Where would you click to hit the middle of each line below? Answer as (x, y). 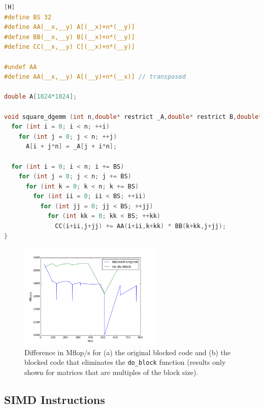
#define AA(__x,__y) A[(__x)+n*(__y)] (70, 27)
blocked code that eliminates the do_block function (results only (125, 362)
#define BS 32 (28, 17)
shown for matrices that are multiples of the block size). (111, 372)
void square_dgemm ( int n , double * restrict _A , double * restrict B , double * (133, 117)
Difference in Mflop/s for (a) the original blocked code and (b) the (128, 352)
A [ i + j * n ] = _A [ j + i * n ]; (71, 147)
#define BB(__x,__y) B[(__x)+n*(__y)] (70, 37)
